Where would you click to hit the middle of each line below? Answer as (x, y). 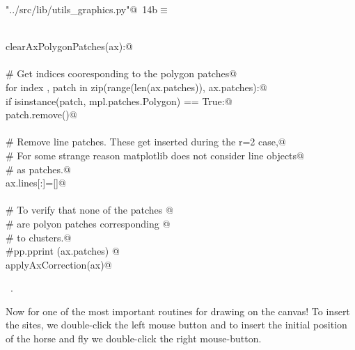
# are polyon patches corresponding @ (88, 223)
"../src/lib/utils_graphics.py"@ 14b (82, 9)
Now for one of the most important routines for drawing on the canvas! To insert (178, 311)
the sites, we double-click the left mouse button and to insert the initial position (176, 325)
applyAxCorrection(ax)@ (59, 264)
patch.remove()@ (41, 114)
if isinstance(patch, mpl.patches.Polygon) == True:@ (119, 101)
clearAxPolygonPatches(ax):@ (69, 46)
